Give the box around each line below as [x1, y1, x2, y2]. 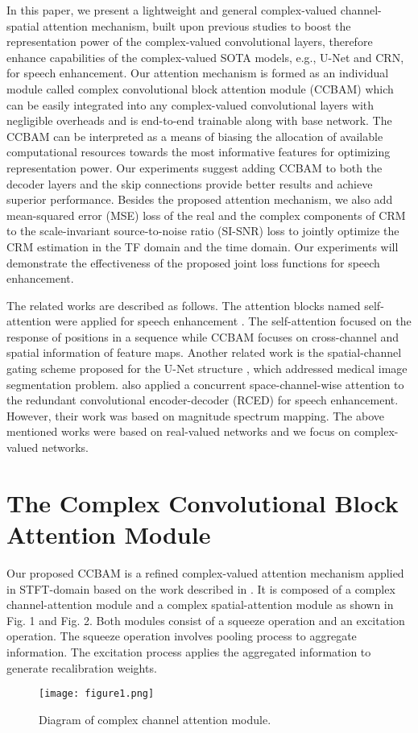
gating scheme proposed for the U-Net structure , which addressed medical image [6, 360, 408, 377]
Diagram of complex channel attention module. [39, 710, 271, 727]
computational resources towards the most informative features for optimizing [6, 143, 391, 160]
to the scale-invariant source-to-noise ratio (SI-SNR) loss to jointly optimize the [6, 222, 399, 239]
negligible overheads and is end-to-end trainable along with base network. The [6, 112, 392, 129]
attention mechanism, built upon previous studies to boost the [43, 17, 351, 34]
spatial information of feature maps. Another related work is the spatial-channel [6, 344, 402, 361]
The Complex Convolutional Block [6, 486, 399, 519]
